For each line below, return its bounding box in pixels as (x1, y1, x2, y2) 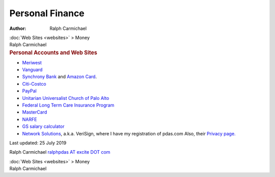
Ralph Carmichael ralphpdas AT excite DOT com (9, 149, 111, 155)
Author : (9, 25, 26, 31)
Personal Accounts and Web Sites (9, 49, 98, 56)
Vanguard (22, 66, 43, 73)
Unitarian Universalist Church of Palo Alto (22, 95, 109, 101)
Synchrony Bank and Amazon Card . (22, 74, 97, 80)
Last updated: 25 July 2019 (9, 139, 67, 146)
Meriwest (22, 59, 42, 65)
